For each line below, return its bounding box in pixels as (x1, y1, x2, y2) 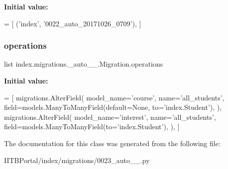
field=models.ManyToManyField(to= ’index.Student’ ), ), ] (4, 121, 180, 132)
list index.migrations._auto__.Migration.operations (4, 59, 163, 69)
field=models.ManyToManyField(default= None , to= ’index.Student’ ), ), (4, 102, 222, 112)
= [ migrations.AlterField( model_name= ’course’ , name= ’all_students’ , (4, 92, 225, 102)
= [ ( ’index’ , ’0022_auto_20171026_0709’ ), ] (4, 18, 141, 28)
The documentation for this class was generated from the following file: (4, 138, 221, 148)
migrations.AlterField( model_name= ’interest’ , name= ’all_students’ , (4, 111, 216, 122)
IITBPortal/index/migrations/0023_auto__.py (4, 155, 150, 165)
